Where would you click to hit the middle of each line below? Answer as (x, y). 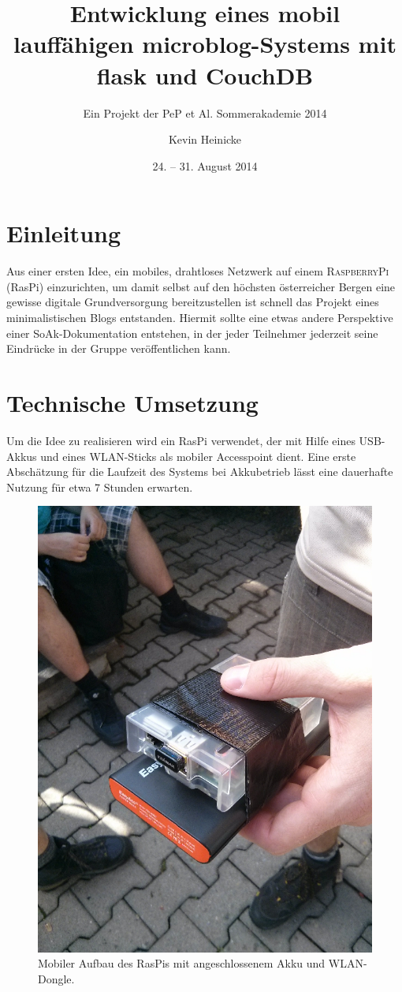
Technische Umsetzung (132, 402)
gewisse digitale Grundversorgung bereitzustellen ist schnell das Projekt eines (193, 302)
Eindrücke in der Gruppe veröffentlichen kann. (119, 348)
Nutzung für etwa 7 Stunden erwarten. (100, 487)
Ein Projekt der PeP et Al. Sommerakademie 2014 (205, 112)
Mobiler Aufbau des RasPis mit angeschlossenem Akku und (182, 963)
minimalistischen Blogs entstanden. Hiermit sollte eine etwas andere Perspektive (200, 317)
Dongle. (56, 978)
